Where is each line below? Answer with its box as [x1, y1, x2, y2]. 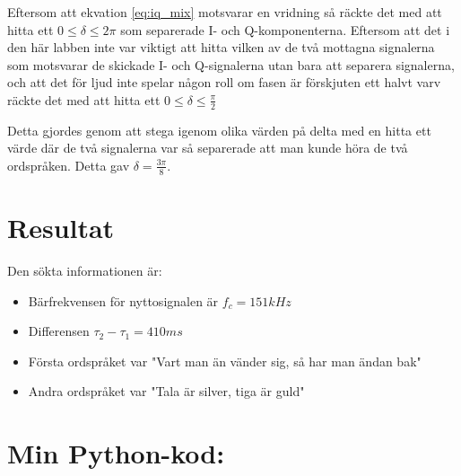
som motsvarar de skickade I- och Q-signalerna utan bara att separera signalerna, [7, 55, 455, 74]
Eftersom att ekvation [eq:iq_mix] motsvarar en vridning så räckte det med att [7, 3, 442, 21]
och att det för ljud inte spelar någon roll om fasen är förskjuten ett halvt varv [7, 73, 441, 92]
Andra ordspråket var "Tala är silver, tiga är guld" [28, 382, 305, 401]
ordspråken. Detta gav [7, 155, 130, 174]
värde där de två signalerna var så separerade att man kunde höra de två [7, 138, 408, 157]
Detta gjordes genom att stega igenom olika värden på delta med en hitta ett [7, 120, 431, 139]
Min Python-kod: [7, 435, 225, 472]
